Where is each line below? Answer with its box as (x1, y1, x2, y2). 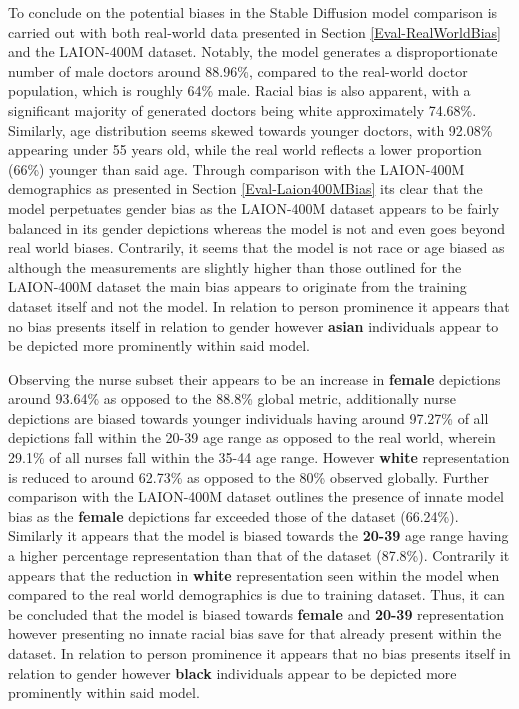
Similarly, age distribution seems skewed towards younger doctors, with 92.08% (8, 119, 493, 140)
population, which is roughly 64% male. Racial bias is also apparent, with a (8, 80, 471, 101)
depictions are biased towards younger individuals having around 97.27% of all (8, 407, 489, 428)
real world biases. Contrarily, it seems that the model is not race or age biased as (8, 237, 505, 258)
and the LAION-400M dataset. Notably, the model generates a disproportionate (8, 41, 498, 62)
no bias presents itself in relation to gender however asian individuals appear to (8, 315, 499, 336)
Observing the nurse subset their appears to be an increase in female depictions (8, 368, 501, 389)
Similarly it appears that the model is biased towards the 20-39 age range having (8, 525, 509, 546)
